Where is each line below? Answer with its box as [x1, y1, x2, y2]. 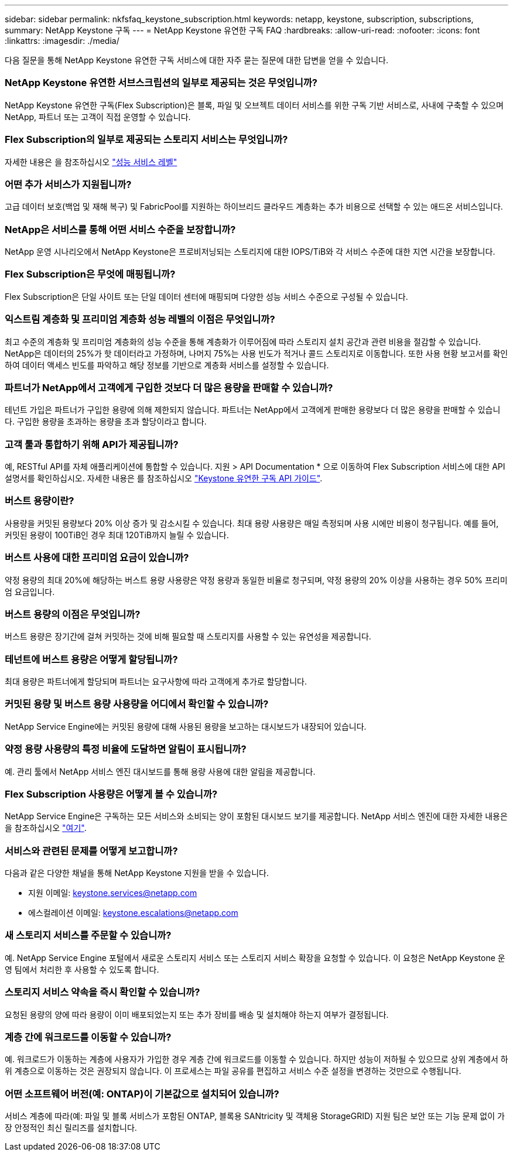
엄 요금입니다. [5, 586, 55, 597]
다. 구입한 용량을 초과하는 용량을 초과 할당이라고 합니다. [5, 416, 207, 427]
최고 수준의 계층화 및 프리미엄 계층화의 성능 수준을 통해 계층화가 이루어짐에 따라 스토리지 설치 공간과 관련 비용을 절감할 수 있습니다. [5, 336, 481, 347]
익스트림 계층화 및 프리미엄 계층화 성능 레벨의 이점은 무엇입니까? [5, 313, 275, 326]
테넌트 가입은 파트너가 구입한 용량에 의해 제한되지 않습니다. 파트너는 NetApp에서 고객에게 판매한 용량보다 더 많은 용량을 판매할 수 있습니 [5, 405, 501, 415]
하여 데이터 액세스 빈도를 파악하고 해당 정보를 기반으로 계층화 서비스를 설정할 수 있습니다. [5, 360, 329, 370]
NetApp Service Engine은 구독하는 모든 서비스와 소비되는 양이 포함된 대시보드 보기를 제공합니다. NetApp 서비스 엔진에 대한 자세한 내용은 [5, 811, 508, 822]
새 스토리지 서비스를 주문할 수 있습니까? [5, 929, 172, 942]
